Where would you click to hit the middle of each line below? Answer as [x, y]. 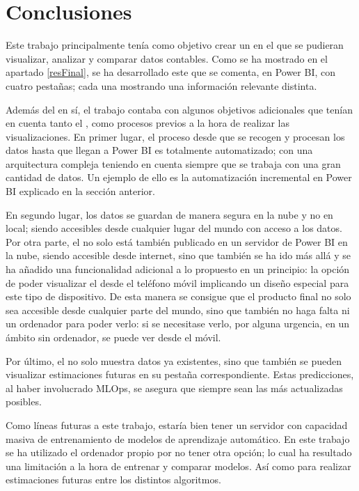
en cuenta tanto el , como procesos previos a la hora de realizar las [148, 123]
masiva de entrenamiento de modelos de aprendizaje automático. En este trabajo [178, 438]
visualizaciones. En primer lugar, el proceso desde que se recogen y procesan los [175, 136]
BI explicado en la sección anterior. [80, 191]
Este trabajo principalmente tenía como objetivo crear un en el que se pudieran [175, 45]
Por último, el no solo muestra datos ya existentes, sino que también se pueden [174, 360]
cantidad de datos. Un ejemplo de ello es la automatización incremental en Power [179, 177]
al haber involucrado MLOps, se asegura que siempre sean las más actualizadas [174, 388]
